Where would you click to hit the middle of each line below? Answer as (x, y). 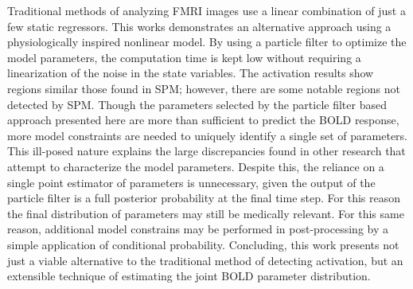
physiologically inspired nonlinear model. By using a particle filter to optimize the (207, 42)
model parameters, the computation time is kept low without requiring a (184, 57)
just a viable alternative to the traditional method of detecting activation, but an (205, 260)
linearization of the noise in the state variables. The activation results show (191, 73)
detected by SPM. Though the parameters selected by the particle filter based (197, 104)
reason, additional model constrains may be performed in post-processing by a (198, 229)
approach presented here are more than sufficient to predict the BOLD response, (203, 120)
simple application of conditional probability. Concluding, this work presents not (203, 244)
